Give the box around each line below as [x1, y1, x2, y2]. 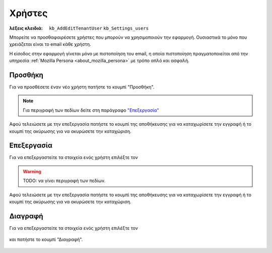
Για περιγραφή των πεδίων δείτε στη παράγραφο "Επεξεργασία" [23, 107, 160, 113]
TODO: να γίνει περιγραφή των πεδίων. [23, 178, 106, 184]
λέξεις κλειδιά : [9, 25, 43, 31]
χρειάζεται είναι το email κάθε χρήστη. [9, 41, 91, 47]
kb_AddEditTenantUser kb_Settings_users [49, 25, 149, 31]
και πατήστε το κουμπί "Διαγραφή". [9, 236, 83, 242]
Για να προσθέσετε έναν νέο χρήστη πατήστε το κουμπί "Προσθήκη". [9, 84, 155, 90]
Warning [23, 168, 41, 175]
